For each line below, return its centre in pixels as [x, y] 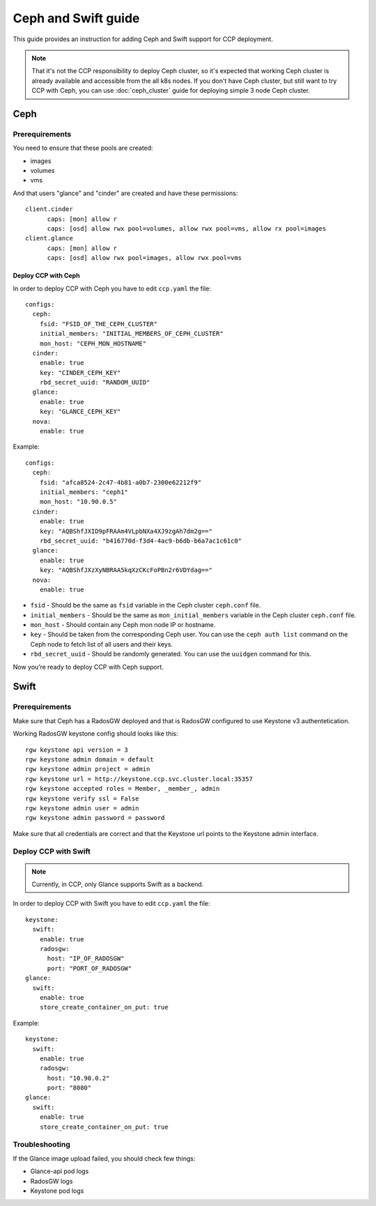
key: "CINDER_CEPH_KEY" [80, 372]
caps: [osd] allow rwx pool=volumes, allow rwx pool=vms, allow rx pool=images [187, 229]
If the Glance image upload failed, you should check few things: [104, 1158]
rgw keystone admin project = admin [88, 769]
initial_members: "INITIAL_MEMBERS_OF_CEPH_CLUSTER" [132, 334]
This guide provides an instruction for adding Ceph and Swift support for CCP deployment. [143, 39]
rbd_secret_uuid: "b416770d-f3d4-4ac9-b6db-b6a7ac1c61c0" [141, 541]
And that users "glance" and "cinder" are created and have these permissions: [125, 193]
